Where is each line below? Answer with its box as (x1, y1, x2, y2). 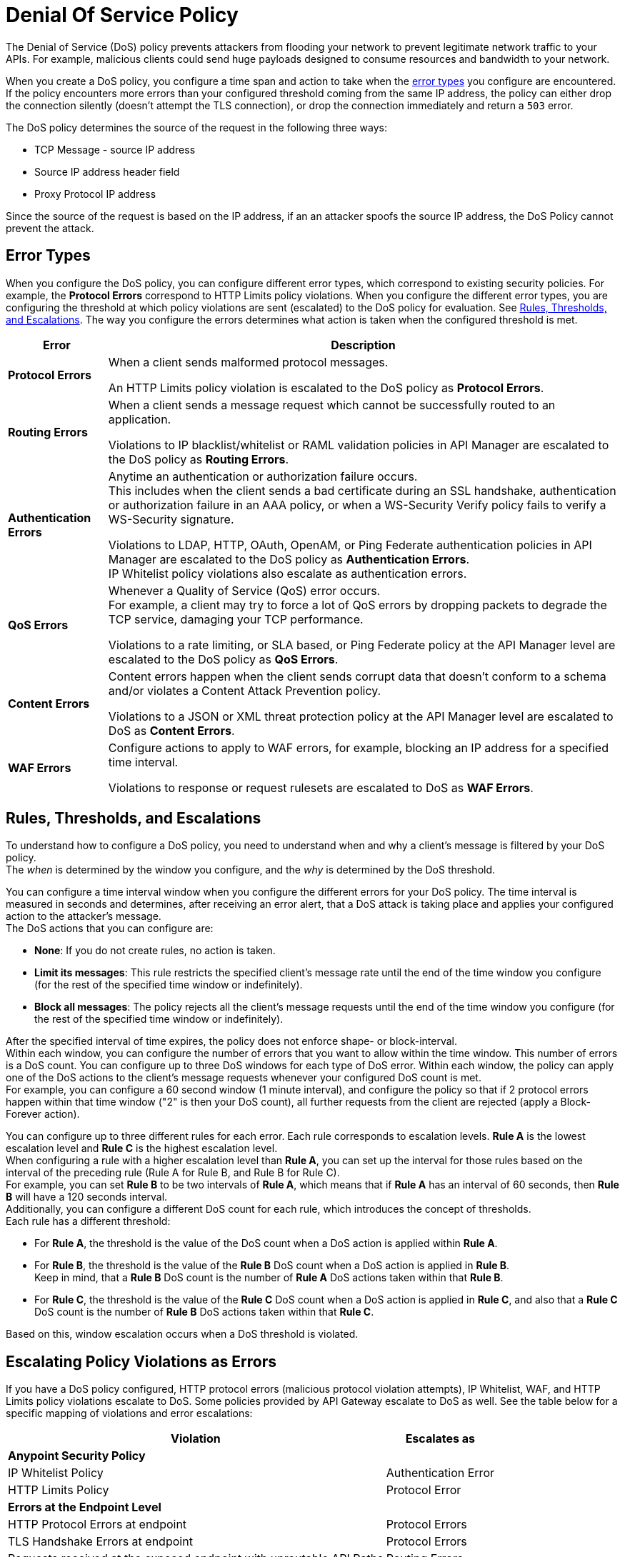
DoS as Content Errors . (108, 723, 235, 738)
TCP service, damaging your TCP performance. (108, 611, 364, 626)
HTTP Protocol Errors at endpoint (8, 1517, 187, 1532)
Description (331, 337, 396, 352)
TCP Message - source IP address (34, 143, 196, 156)
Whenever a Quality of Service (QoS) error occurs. (108, 583, 381, 598)
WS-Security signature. (108, 511, 234, 526)
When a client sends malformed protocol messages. (108, 354, 389, 369)
